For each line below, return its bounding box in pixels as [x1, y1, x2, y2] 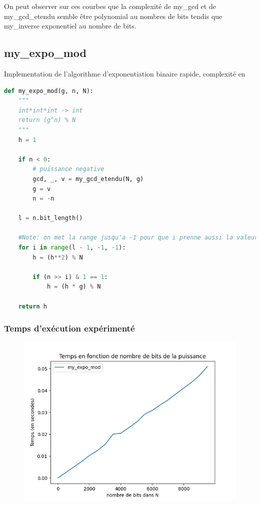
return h [18, 302, 47, 310]
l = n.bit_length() [18, 214, 83, 222]
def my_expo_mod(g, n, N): [4, 87, 93, 94]
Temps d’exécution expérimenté [4, 322, 135, 334]
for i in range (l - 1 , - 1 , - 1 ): [18, 244, 126, 251]
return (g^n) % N [18, 116, 76, 124]
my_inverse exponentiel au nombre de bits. [4, 20, 136, 31]
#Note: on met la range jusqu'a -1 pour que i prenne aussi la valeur [18, 234, 258, 241]
